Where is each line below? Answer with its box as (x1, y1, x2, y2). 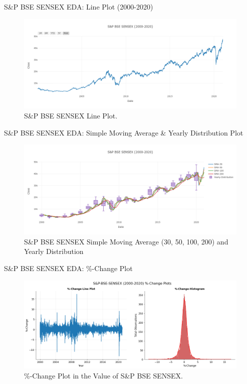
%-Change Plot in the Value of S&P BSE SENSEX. (24, 370, 183, 381)
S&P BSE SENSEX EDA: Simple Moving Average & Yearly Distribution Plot (4, 127, 243, 138)
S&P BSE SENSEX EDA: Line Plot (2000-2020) (4, 2, 153, 12)
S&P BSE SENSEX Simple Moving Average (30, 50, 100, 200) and (24, 236, 228, 246)
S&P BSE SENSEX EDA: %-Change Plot (4, 263, 133, 273)
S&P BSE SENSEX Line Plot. (24, 110, 118, 121)
